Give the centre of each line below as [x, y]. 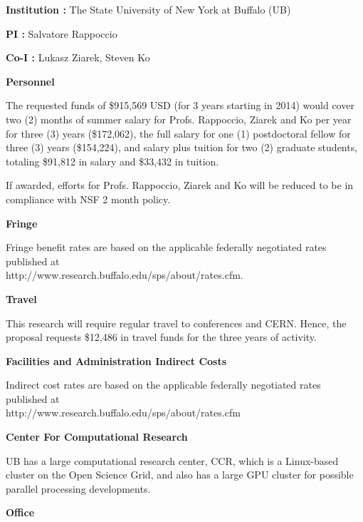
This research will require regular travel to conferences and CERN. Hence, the [176, 323]
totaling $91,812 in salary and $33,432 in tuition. [112, 161]
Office [20, 512]
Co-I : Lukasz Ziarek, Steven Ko [78, 57]
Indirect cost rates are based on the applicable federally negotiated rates [163, 385]
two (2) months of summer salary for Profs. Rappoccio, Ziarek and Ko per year [179, 119]
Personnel [30, 81]
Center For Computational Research [97, 437]
